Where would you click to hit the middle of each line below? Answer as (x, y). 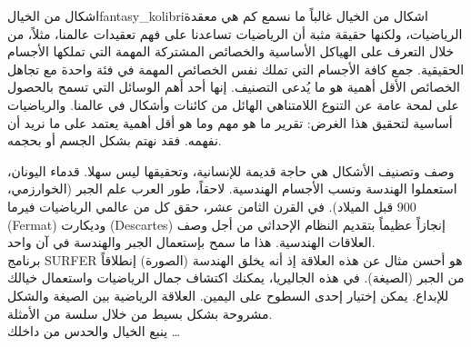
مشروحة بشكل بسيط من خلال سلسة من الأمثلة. (140, 313)
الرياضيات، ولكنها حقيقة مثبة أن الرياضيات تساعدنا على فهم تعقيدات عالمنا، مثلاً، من (235, 33)
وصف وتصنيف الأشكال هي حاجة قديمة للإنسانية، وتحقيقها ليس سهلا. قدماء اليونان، (231, 170)
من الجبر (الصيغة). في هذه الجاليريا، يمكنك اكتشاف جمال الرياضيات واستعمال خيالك (236, 278)
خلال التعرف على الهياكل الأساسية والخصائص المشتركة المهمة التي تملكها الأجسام (231, 51)
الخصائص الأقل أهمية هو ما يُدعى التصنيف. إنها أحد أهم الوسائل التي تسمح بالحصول (234, 87)
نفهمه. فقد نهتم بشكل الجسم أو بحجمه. (115, 140)
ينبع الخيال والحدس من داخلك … (94, 331)
